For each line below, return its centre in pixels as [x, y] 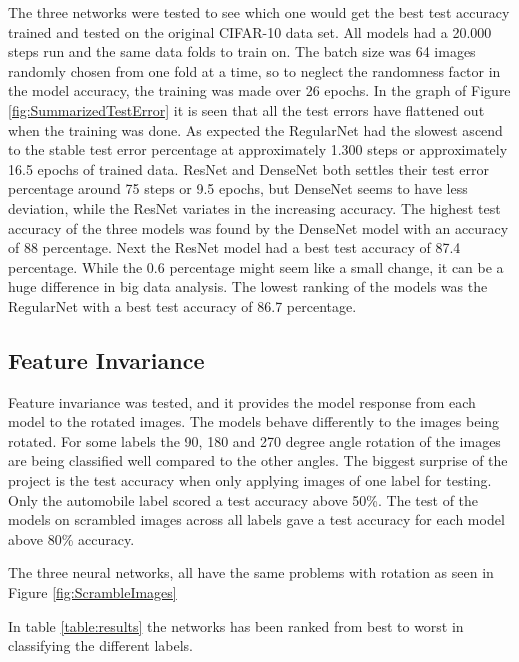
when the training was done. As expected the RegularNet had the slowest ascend [255, 129]
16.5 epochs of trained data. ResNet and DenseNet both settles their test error [248, 168]
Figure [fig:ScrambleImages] [92, 592]
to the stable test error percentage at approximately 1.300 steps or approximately [258, 149]
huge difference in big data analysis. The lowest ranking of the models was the [248, 286]
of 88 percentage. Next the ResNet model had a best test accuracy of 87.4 [234, 247]
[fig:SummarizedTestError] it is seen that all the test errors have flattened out [246, 109]
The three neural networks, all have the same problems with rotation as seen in [251, 572]
